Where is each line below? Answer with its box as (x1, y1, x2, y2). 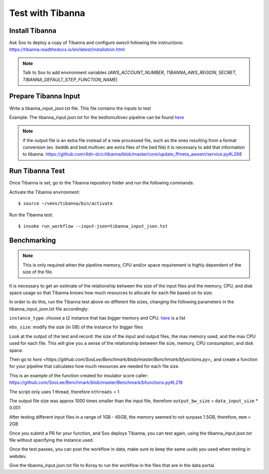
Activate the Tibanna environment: (9, 189, 80, 195)
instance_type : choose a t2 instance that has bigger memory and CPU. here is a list (9, 315, 186, 321)
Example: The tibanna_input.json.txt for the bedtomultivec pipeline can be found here (9, 114, 184, 120)
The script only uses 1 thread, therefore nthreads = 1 (9, 389, 120, 395)
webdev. (9, 453, 27, 459)
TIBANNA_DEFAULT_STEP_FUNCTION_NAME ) (22, 76, 118, 82)
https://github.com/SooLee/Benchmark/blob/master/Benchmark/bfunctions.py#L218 (9, 379, 183, 386)
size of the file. (22, 269, 53, 275)
